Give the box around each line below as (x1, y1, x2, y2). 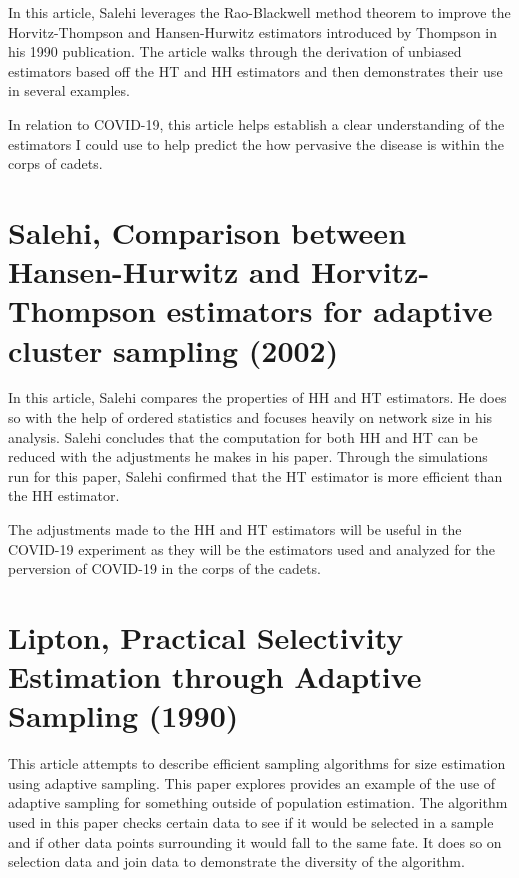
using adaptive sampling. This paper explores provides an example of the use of (8, 772, 496, 793)
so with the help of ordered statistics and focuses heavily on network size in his (8, 407, 493, 428)
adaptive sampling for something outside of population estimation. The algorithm (8, 792, 508, 813)
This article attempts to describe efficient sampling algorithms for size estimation (8, 753, 506, 774)
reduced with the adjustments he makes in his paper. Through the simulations (8, 446, 488, 467)
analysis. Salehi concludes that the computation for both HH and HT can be (8, 426, 478, 447)
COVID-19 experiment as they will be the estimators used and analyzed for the (8, 538, 496, 559)
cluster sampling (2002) (8, 329, 339, 370)
